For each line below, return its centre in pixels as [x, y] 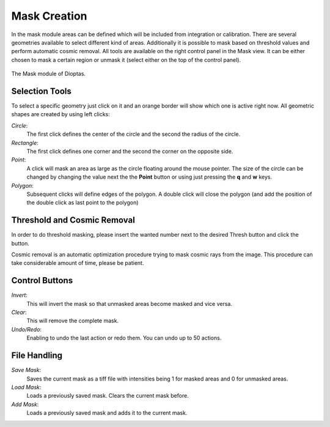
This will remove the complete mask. [73, 321]
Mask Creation [49, 16]
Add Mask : [25, 404]
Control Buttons [42, 280]
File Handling [37, 356]
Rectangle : [25, 143]
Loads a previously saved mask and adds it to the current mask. [107, 413]
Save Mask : [26, 370]
